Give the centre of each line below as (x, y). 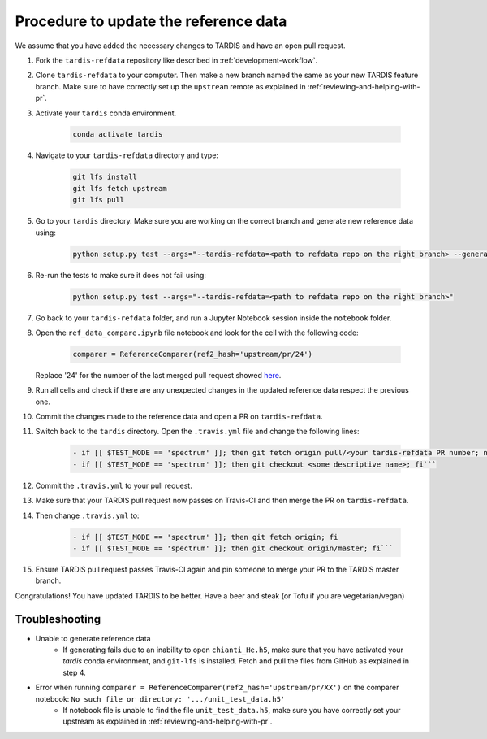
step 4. (75, 672)
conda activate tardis (118, 135)
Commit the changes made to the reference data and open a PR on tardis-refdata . (179, 417)
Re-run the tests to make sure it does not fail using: (121, 275)
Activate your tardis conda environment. (106, 113)
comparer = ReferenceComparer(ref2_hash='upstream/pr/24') (192, 354)
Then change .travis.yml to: (87, 515)
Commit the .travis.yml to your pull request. (114, 485)
